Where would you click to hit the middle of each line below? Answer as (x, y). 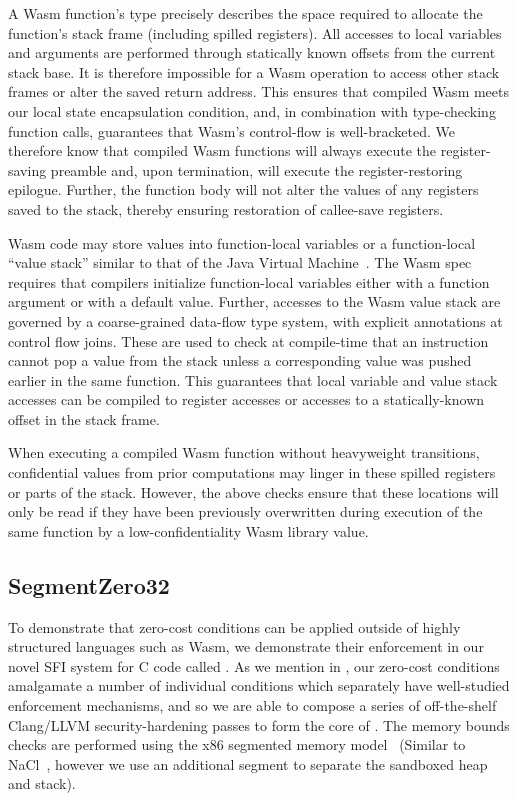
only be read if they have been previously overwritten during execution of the (245, 511)
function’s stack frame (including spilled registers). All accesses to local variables (255, 32)
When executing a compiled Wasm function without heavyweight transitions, (244, 452)
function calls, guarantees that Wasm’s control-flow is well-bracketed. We (231, 130)
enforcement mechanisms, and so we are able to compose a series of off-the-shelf (252, 705)
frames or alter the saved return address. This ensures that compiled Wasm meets (259, 91)
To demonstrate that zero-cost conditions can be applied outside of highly (234, 626)
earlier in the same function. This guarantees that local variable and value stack (253, 379)
